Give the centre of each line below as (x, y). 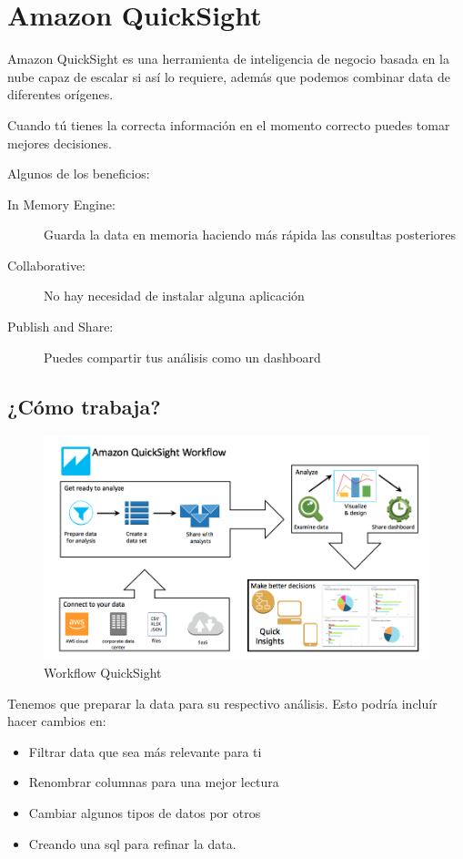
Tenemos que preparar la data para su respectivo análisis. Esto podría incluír (222, 703)
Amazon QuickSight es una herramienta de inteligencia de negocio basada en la (228, 59)
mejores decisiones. (60, 143)
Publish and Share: (60, 327)
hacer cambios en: (57, 721)
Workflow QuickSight (103, 673)
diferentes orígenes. (60, 94)
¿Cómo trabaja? (84, 406)
